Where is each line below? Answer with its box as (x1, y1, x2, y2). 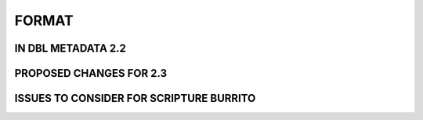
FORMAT (14, 12, 74, 29)
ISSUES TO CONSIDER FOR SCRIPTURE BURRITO (14, 92, 256, 105)
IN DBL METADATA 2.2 (14, 42, 127, 55)
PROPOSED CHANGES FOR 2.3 (14, 67, 168, 80)
